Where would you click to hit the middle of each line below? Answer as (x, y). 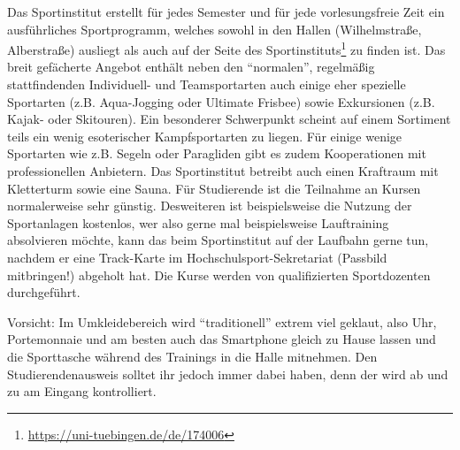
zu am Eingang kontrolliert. (82, 391)
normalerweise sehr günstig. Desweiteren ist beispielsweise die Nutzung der (210, 206)
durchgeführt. (44, 292)
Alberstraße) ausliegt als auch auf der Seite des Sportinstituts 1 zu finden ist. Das (226, 48)
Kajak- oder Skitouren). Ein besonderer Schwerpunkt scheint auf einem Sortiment (229, 119)
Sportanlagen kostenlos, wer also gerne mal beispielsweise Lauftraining (198, 222)
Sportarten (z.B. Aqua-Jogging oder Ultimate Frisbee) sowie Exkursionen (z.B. (221, 101)
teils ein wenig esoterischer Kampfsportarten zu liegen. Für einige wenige (205, 136)
